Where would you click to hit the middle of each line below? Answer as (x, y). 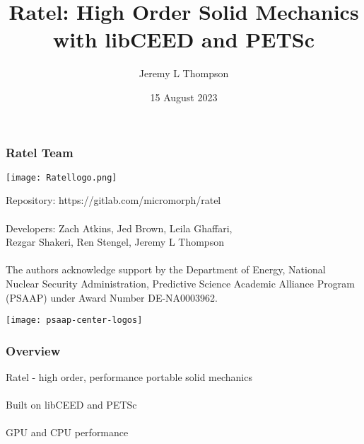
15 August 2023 (184, 97)
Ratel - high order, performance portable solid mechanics (129, 377)
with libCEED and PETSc (184, 39)
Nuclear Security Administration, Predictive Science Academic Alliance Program (180, 284)
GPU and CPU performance (67, 432)
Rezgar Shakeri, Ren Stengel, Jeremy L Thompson (115, 242)
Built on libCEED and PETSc (71, 405)
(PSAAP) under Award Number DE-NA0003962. (112, 297)
